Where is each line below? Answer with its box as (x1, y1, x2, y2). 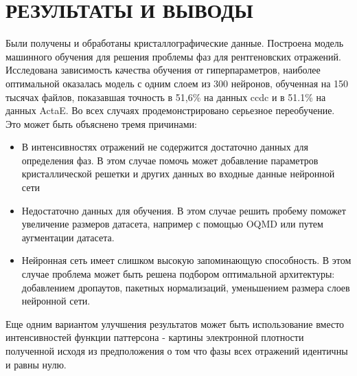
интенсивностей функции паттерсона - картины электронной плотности (5, 330, 304, 344)
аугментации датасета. (21, 230, 115, 244)
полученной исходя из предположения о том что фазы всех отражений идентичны (5, 344, 348, 357)
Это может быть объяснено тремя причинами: (5, 116, 197, 131)
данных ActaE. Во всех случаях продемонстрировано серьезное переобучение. (5, 103, 335, 118)
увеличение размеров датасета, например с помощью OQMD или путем (21, 217, 323, 231)
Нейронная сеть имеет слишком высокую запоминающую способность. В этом (21, 253, 352, 267)
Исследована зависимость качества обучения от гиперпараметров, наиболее (5, 63, 321, 77)
